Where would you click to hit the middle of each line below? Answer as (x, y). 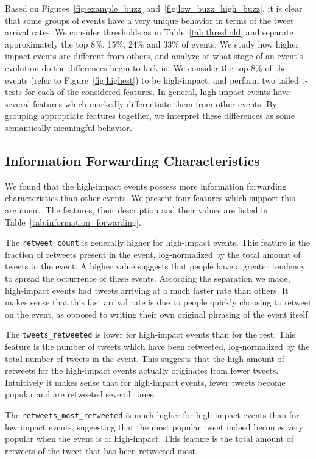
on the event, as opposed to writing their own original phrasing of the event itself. (158, 314)
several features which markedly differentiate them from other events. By (141, 103)
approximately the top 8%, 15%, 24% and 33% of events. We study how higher (152, 44)
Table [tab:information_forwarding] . (73, 222)
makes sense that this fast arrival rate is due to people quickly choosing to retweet (158, 302)
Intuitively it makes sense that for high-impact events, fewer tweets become (145, 382)
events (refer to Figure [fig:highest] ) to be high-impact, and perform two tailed (152, 80)
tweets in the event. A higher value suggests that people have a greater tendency (155, 266)
